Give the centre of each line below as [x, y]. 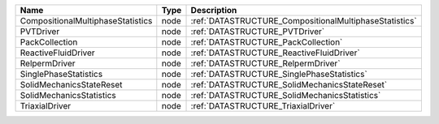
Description [214, 10]
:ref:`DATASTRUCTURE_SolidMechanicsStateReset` [289, 85]
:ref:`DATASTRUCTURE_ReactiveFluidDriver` [276, 53]
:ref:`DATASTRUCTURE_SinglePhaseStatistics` [279, 74]
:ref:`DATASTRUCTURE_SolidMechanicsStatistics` [286, 95]
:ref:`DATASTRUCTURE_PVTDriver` [258, 31]
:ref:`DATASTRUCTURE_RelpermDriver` [265, 63]
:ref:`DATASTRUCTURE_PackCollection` [267, 42]
